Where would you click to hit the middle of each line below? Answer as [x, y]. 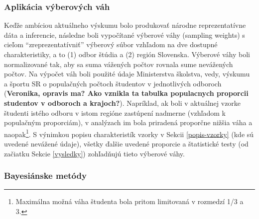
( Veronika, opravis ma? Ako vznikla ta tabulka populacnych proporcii [126, 93]
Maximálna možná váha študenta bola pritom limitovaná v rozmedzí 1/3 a [129, 201]
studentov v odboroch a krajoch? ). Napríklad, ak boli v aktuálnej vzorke [123, 103]
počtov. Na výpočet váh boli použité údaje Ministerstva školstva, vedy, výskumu [127, 74]
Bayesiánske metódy [45, 176]
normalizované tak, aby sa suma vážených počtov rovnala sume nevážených [119, 64]
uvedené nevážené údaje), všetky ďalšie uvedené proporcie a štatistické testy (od [126, 144]
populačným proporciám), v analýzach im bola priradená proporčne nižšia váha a [128, 122]
